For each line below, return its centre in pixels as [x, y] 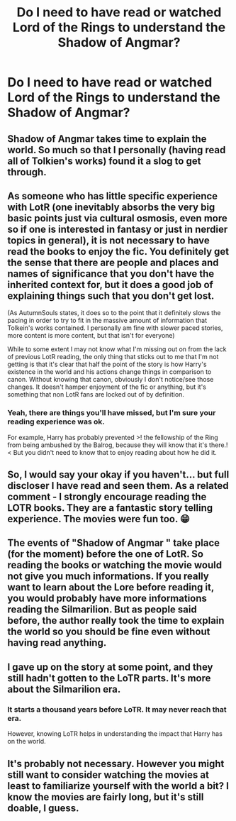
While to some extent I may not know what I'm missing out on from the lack [117, 349]
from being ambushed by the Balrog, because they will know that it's [107, 445]
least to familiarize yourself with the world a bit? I [118, 786]
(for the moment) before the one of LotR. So [106, 554]
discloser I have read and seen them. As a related [118, 486]
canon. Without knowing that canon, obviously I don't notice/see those [111, 380]
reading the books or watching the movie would [114, 565]
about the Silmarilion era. [64, 689]
